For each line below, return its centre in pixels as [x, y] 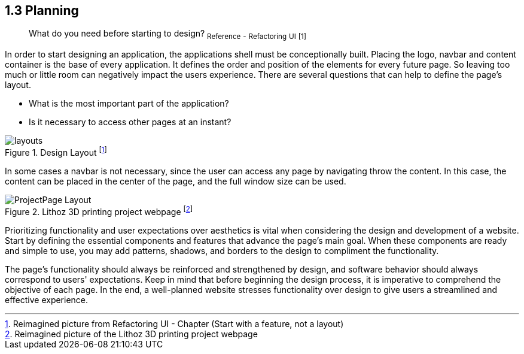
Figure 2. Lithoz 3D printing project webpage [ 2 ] [99, 211]
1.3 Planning [42, 10]
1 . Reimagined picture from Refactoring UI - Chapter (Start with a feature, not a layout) [174, 323]
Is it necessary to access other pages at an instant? [130, 122]
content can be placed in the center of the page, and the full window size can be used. [176, 181]
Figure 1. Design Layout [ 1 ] [56, 152]
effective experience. [47, 299]
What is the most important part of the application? [129, 104]
